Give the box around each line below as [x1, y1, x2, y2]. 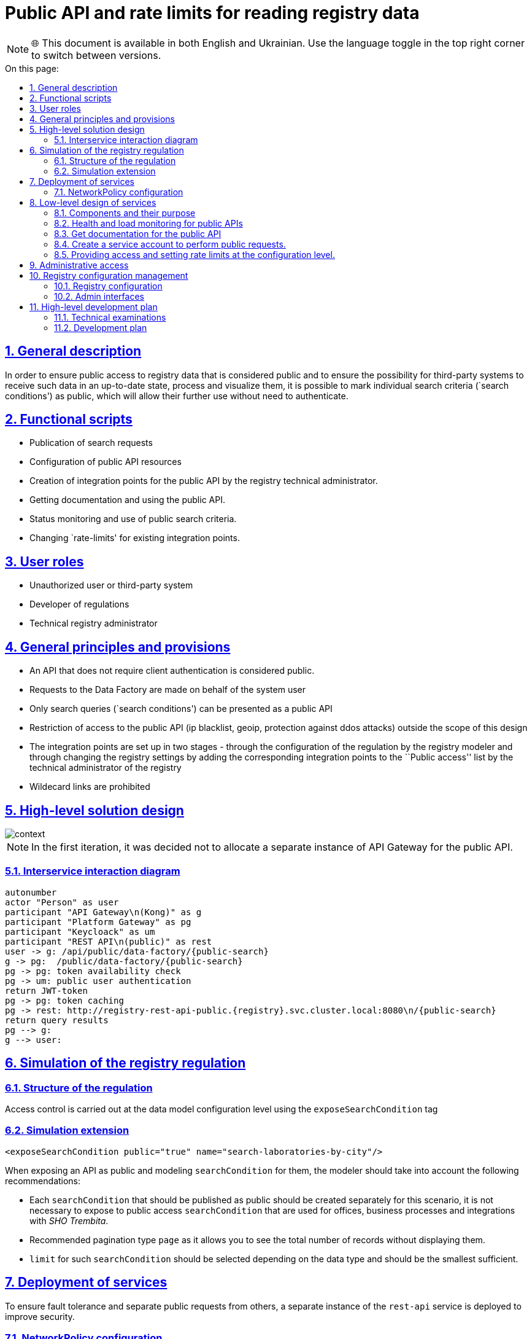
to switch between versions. [31, 49, 161, 61]
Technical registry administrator [29, 618, 158, 629]
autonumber [5, 887, 57, 897]
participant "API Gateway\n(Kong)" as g [5, 907, 202, 917]
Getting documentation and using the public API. [29, 494, 225, 506]
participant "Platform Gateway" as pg [5, 916, 191, 927]
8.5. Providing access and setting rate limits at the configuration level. [54, 249, 335, 260]
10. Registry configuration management [29, 270, 188, 281]
